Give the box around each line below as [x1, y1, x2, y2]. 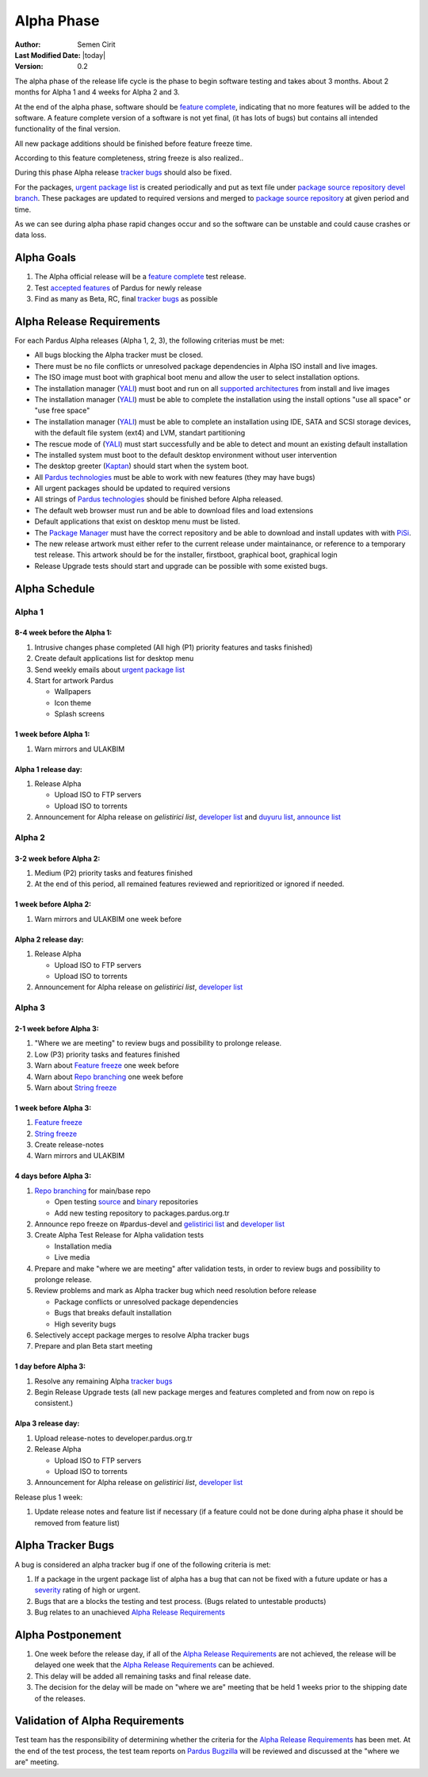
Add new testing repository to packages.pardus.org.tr [54, 1208, 230, 1218]
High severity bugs [54, 1319, 117, 1329]
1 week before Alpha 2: [14, 900, 91, 909]
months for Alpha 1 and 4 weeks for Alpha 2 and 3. [14, 87, 180, 97]
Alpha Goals [14, 251, 77, 265]
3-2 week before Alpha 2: [14, 854, 101, 863]
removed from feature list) [34, 1518, 120, 1527]
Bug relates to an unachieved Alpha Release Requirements [34, 1607, 226, 1618]
